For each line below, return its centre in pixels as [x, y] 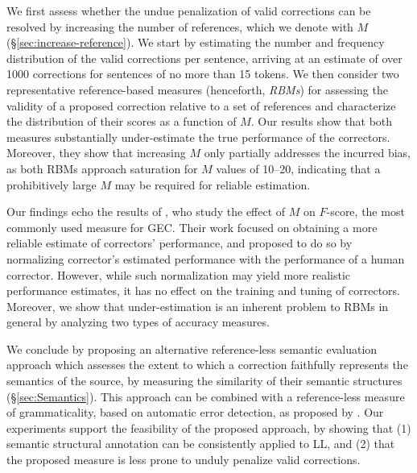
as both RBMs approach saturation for [102, 168]
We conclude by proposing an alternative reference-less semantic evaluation [192, 349]
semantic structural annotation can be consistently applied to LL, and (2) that [201, 444]
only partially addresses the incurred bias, [308, 153]
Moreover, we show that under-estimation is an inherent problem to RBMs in [198, 306]
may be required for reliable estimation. [213, 184]
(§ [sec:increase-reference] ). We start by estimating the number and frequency [196, 42]
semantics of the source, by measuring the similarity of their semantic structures [204, 381]
